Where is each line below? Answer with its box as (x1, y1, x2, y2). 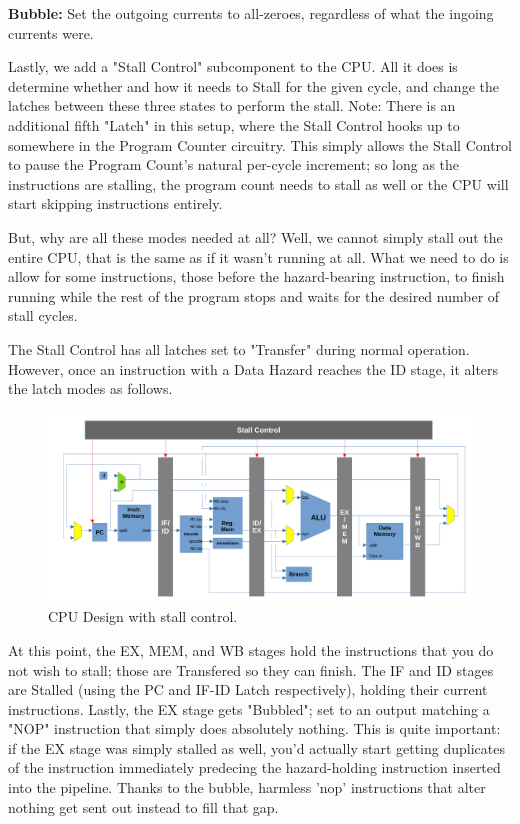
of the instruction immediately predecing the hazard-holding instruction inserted (8, 757, 501, 778)
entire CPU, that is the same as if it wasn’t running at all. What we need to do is (8, 246, 509, 267)
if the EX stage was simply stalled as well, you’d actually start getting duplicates (8, 737, 505, 758)
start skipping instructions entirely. (8, 193, 223, 214)
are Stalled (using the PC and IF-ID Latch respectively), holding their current (8, 679, 488, 700)
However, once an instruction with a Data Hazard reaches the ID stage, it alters (8, 358, 499, 379)
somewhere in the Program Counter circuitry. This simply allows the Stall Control (8, 134, 512, 155)
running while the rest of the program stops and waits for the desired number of (8, 285, 500, 306)
